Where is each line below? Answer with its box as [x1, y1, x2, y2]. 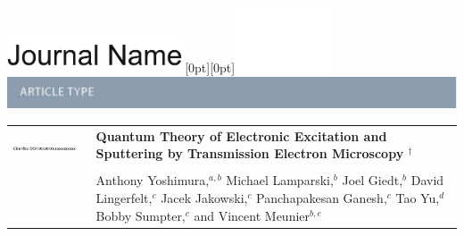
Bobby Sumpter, [95, 206, 186, 224]
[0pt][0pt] [185, 58, 236, 77]
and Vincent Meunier [194, 206, 311, 224]
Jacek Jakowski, [161, 188, 248, 206]
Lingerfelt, [95, 188, 153, 206]
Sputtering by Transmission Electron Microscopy [95, 144, 404, 163]
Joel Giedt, [342, 171, 403, 190]
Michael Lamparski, [226, 171, 334, 190]
